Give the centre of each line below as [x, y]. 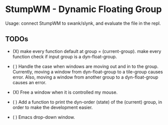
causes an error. [29, 82]
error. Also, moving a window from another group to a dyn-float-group [85, 77]
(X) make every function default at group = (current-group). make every [87, 51]
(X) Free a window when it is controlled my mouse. [65, 92]
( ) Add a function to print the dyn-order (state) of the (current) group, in [87, 102]
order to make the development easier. [53, 107]
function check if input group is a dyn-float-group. [65, 56]
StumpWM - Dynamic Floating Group [83, 9]
